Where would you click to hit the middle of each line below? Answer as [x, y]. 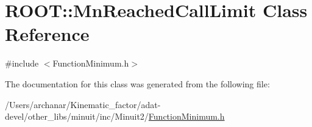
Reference [47, 34]
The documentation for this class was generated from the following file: [137, 83]
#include [22, 63]
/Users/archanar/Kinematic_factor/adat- [83, 104]
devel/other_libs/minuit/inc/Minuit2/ [77, 116]
